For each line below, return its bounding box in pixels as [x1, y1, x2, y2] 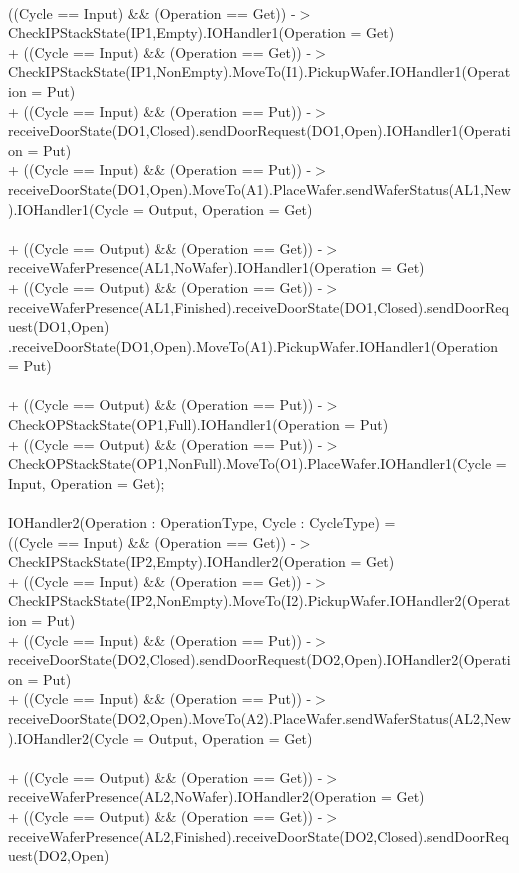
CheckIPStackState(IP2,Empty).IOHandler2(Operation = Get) [8, 551, 395, 572]
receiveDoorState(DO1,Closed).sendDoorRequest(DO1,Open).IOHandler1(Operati [8, 120, 511, 141]
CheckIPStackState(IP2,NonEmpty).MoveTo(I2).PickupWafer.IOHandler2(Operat [8, 590, 511, 611]
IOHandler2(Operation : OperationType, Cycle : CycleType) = [8, 512, 396, 533]
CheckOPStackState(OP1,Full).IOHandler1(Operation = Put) [8, 414, 389, 435]
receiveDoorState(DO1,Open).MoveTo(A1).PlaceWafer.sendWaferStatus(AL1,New [8, 178, 511, 199]
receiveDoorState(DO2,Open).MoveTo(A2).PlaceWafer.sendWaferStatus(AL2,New [8, 707, 511, 728]
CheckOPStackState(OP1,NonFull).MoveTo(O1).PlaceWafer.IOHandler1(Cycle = [8, 453, 507, 474]
